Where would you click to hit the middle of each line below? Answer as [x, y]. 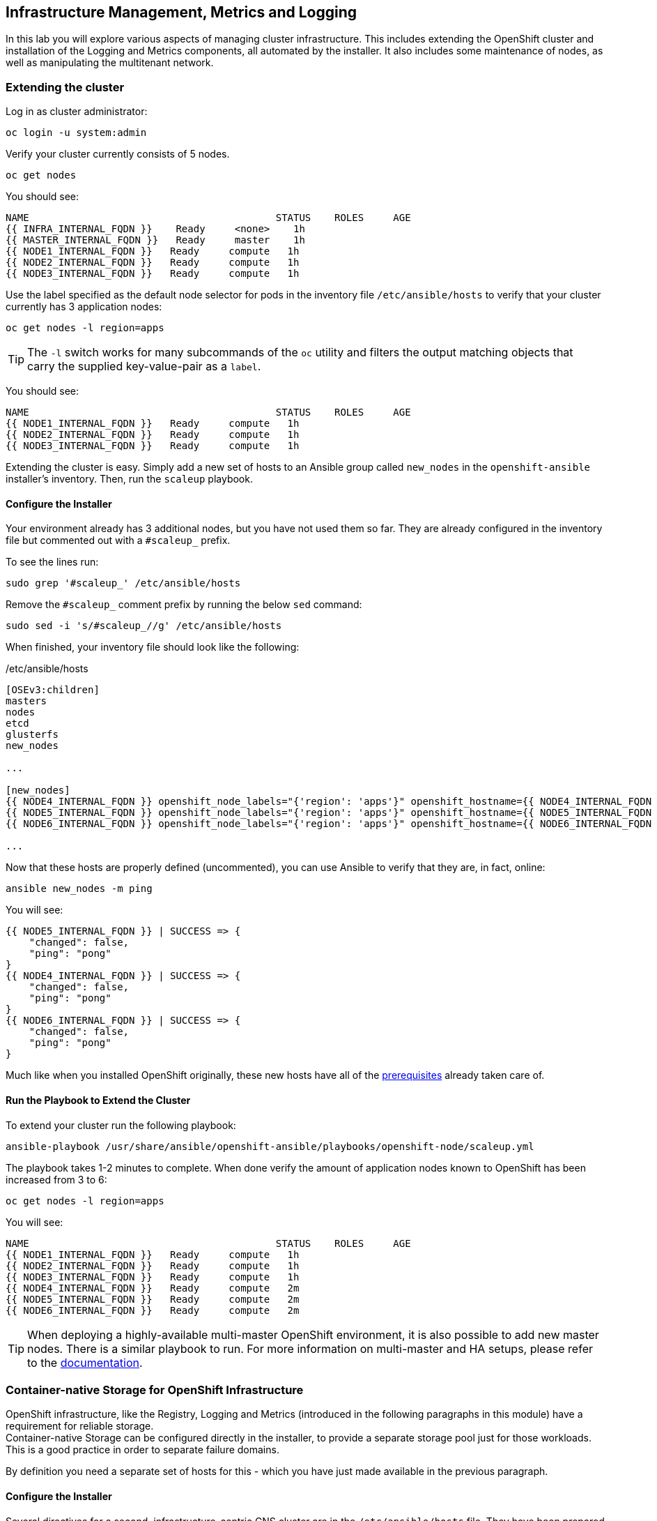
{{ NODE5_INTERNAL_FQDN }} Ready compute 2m [153, 1299]
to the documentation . [85, 1362]
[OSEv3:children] [53, 690]
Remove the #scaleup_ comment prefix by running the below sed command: [184, 605]
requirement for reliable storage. [80, 1426]
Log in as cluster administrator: [77, 112]
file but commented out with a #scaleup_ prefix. [118, 540]
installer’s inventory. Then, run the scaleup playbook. [129, 479]
